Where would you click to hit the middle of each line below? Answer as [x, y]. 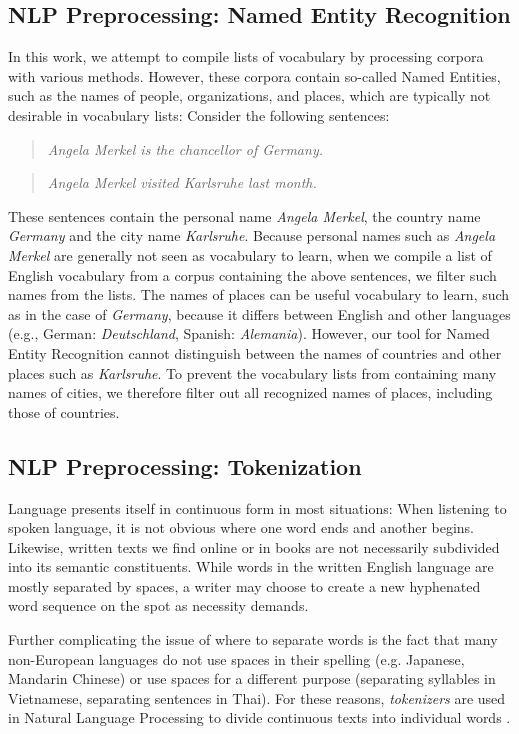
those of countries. [64, 411]
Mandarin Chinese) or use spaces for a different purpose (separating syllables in [252, 678]
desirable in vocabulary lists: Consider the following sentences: [199, 114]
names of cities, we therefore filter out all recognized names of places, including [250, 392]
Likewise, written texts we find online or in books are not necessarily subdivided [254, 546]
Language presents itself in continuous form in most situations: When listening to [257, 507]
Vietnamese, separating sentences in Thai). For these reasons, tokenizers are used [257, 697]
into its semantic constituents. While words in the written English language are [251, 566]
